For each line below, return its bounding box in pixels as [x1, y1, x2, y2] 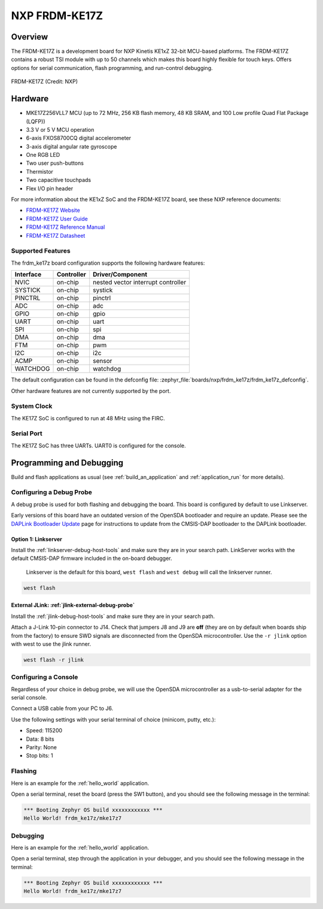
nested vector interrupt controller [93, 278, 187, 287]
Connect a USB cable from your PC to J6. [11, 705, 114, 712]
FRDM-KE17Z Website [26, 207, 80, 214]
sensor [93, 357, 112, 365]
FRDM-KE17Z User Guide [26, 215, 88, 222]
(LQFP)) [26, 117, 45, 125]
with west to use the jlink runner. [11, 640, 92, 647]
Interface [14, 270, 42, 278]
